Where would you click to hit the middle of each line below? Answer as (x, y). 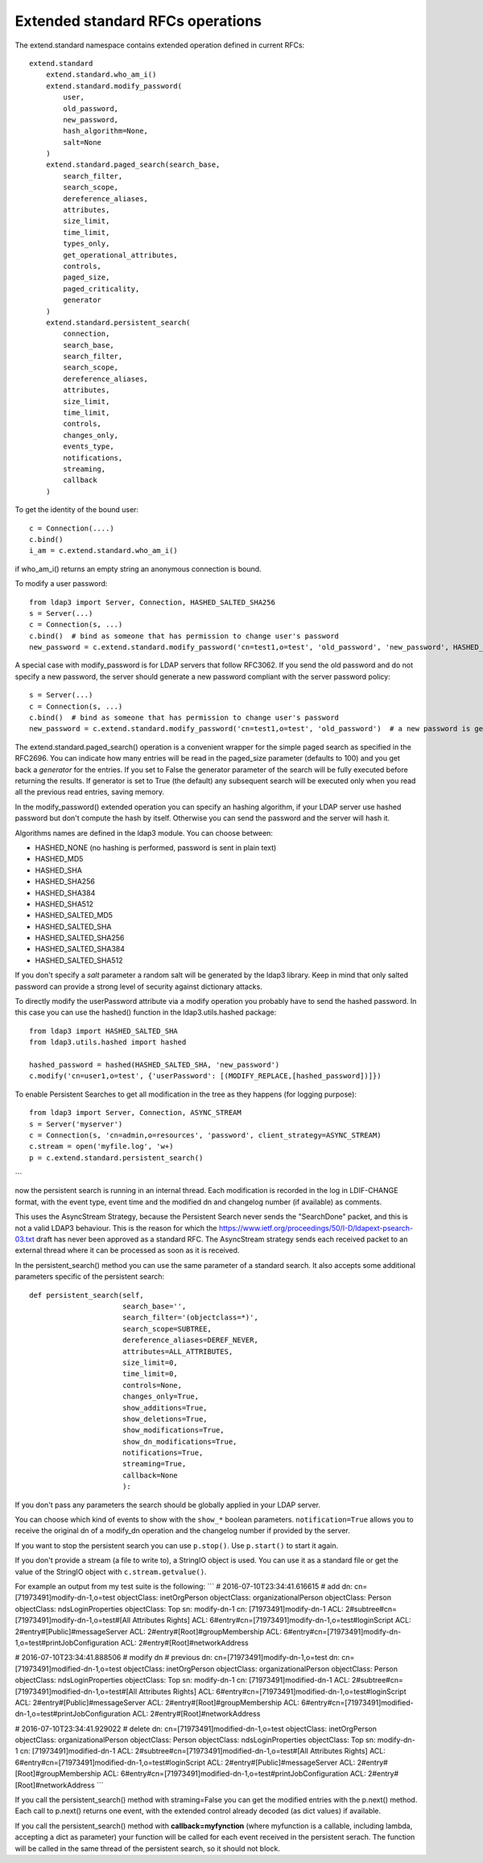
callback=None (150, 1475)
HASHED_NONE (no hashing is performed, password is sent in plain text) (156, 847)
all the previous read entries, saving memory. (90, 792)
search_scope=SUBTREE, (167, 1329)
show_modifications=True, (173, 1430)
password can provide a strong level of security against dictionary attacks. (139, 986)
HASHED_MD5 (59, 859)
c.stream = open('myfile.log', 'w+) (101, 1146)
